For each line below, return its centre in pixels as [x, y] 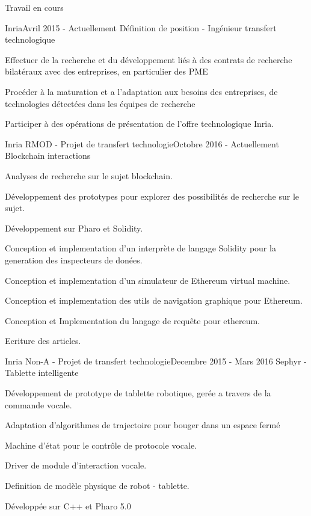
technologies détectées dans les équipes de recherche [100, 103]
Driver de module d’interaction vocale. [76, 465]
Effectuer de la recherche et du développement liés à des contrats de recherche [149, 59]
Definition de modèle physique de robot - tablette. [97, 486]
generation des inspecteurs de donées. [74, 260]
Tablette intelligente [42, 373]
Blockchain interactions [48, 155]
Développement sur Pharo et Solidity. [74, 228]
